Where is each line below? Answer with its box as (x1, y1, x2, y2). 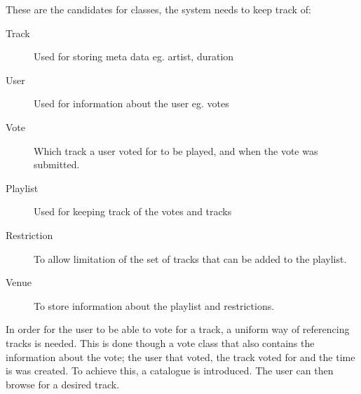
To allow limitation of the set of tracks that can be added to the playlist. (34, 251, 347, 266)
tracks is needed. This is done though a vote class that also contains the (6, 335, 315, 350)
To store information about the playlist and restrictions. (34, 298, 275, 313)
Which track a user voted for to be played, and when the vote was (34, 143, 318, 158)
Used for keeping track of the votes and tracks (34, 204, 232, 219)
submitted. (34, 157, 80, 172)
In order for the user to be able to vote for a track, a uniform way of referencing (6, 322, 350, 337)
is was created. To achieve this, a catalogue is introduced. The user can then (6, 363, 334, 378)
